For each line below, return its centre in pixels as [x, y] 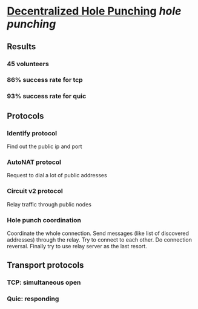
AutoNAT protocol [34, 162]
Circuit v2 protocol [35, 191]
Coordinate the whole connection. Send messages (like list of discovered [98, 233]
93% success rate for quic [47, 97]
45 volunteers [28, 64]
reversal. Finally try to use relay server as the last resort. [77, 246]
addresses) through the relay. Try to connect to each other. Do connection [100, 239]
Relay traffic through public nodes [49, 204]
